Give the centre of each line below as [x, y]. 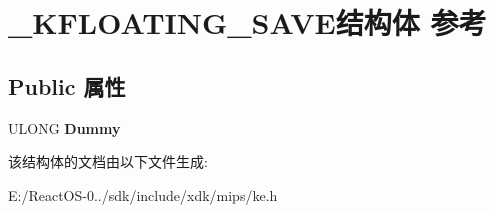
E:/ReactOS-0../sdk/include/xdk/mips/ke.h [143, 194]
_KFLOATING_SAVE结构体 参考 [247, 22]
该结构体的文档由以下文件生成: [108, 161]
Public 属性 [67, 85]
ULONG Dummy [64, 127]
